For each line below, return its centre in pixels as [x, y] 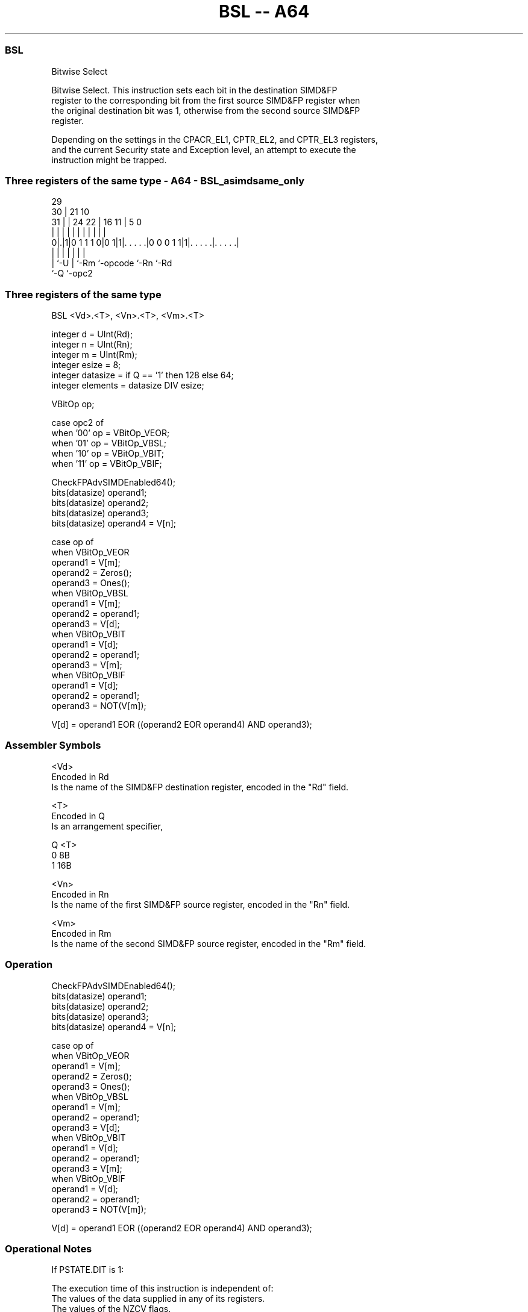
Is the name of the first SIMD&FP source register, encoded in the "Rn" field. [201, 904]
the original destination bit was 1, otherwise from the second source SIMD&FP [206, 110]
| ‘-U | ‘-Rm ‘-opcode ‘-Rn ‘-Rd [112, 263]
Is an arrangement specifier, [107, 826]
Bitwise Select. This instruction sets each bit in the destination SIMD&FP [194, 90]
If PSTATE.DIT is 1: [88, 1270]
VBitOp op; [73, 404]
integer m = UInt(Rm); [94, 355]
